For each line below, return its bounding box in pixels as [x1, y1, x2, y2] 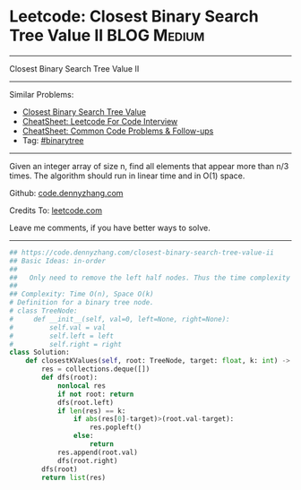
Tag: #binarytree [21, 134, 84, 145]
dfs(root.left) [56, 398, 115, 407]
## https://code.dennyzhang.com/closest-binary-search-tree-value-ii [9, 248, 275, 257]
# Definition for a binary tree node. [9, 298, 154, 307]
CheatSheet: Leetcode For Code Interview [21, 116, 178, 126]
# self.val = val [9, 322, 106, 332]
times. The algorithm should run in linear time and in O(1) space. [9, 170, 245, 181]
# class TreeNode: [9, 306, 78, 315]
